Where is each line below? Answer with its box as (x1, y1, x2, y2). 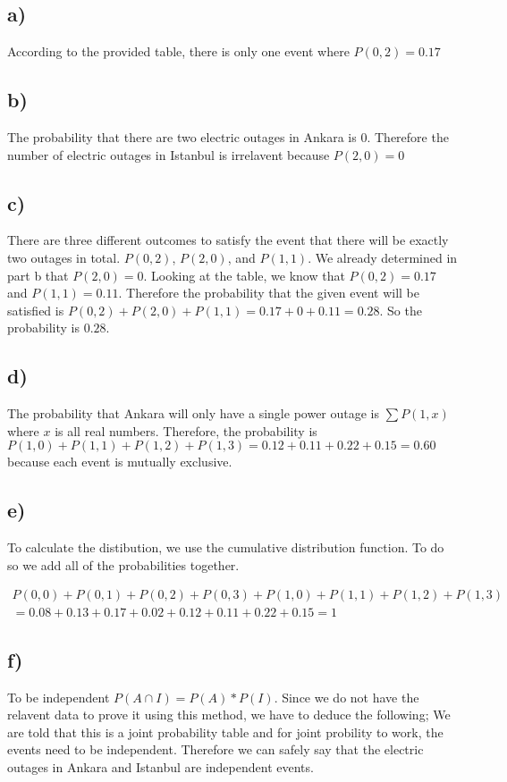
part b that (7, 265, 69, 284)
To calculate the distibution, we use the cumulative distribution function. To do (7, 538, 444, 557)
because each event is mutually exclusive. (7, 452, 232, 471)
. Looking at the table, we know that (143, 265, 345, 284)
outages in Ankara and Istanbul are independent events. (7, 757, 314, 776)
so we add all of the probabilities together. (7, 555, 240, 574)
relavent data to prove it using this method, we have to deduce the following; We (7, 705, 451, 724)
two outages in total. (7, 248, 121, 266)
